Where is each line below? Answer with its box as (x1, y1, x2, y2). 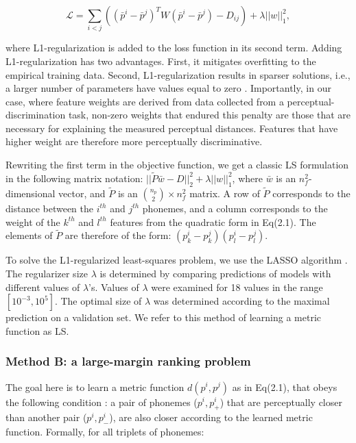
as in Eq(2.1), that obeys (232, 379, 337, 394)
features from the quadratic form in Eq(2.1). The (110, 214, 316, 229)
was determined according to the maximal (153, 294, 330, 308)
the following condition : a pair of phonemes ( (5, 394, 198, 409)
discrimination (5, 107, 66, 122)
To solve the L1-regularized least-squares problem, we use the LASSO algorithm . (5, 253, 348, 267)
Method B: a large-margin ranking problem (5, 353, 251, 370)
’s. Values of (88, 279, 139, 294)
